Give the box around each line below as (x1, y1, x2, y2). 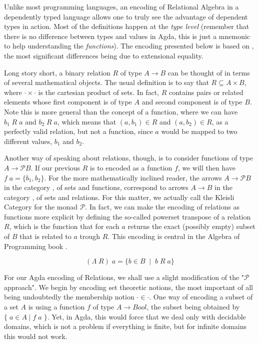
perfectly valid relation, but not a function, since (4, 126, 153, 136)
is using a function (28, 301, 85, 312)
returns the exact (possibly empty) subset (127, 221, 255, 231)
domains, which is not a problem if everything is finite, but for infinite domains (4, 321, 247, 331)
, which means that (57, 116, 116, 126)
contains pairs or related (168, 86, 243, 97)
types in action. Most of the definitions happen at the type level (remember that (4, 21, 249, 31)
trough (79, 231, 100, 241)
